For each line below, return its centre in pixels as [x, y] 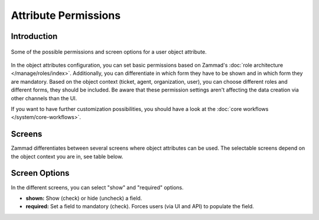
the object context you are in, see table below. [67, 156]
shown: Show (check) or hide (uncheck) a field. [84, 198]
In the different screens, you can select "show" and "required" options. [97, 187]
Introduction [34, 36]
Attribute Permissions [66, 15]
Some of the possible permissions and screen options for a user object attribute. [109, 52]
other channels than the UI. [44, 98]
